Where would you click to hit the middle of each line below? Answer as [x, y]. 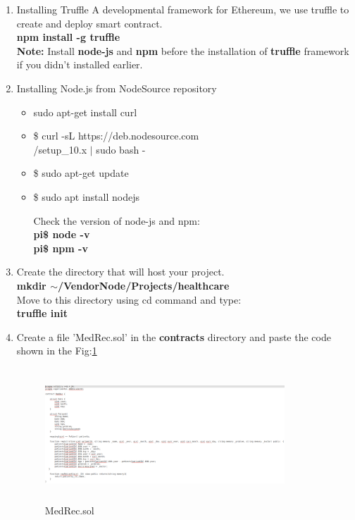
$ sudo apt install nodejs [86, 196]
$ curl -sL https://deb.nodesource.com [116, 136]
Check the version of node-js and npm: [117, 220]
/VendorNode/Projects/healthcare [143, 285]
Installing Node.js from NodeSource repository [117, 88]
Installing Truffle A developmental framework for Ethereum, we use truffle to [183, 9]
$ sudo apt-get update [81, 173]
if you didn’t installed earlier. [80, 64]
